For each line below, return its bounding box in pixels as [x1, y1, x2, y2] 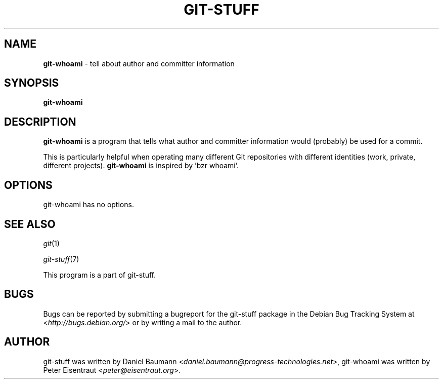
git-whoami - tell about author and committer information [43, 59, 235, 68]
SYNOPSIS [4, 76, 59, 90]
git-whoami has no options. [43, 200, 134, 209]
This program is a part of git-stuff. [43, 270, 156, 279]
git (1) [43, 239, 60, 248]
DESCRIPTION [4, 115, 76, 128]
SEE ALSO [4, 217, 56, 231]
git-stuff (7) [43, 254, 79, 263]
